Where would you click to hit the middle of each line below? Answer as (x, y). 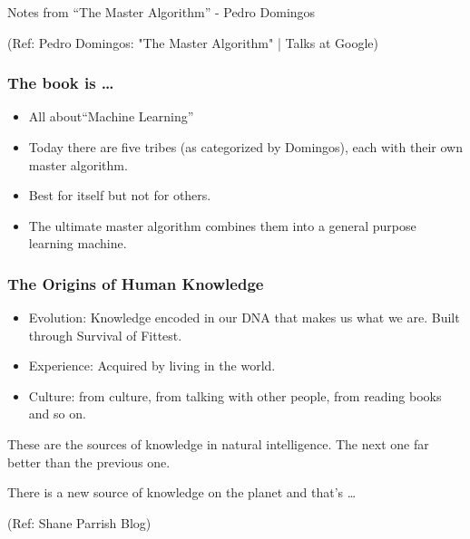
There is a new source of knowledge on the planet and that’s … (182, 492)
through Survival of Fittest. (105, 335)
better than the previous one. (89, 462)
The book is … (61, 83)
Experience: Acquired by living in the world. (152, 366)
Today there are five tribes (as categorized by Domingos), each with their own (245, 146)
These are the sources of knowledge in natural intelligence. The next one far (218, 444)
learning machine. (78, 243)
